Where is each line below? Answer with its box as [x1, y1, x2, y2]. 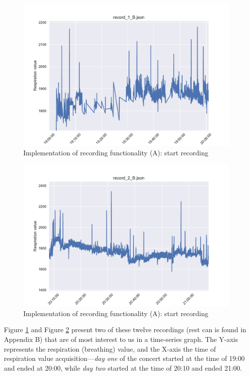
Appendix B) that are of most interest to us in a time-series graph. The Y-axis [4, 334, 238, 344]
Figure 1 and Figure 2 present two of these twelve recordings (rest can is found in [4, 324, 247, 335]
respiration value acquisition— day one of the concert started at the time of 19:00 [4, 353, 245, 363]
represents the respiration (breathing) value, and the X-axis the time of [4, 343, 216, 354]
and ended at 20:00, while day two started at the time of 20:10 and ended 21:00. [4, 362, 242, 373]
